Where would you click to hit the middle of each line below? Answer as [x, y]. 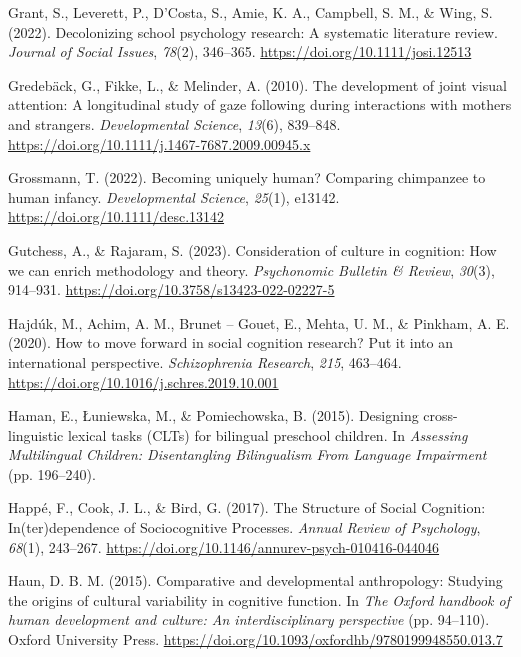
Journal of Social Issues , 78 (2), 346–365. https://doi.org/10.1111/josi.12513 [240, 51]
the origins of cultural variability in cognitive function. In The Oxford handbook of [259, 599]
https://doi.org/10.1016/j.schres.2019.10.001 [143, 381]
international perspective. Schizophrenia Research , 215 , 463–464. [205, 361]
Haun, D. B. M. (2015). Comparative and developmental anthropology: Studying [255, 580]
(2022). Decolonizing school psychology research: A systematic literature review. [253, 31]
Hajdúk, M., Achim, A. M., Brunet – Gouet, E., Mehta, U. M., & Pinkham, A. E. [259, 322]
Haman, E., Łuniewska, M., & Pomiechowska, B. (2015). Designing [213, 415]
